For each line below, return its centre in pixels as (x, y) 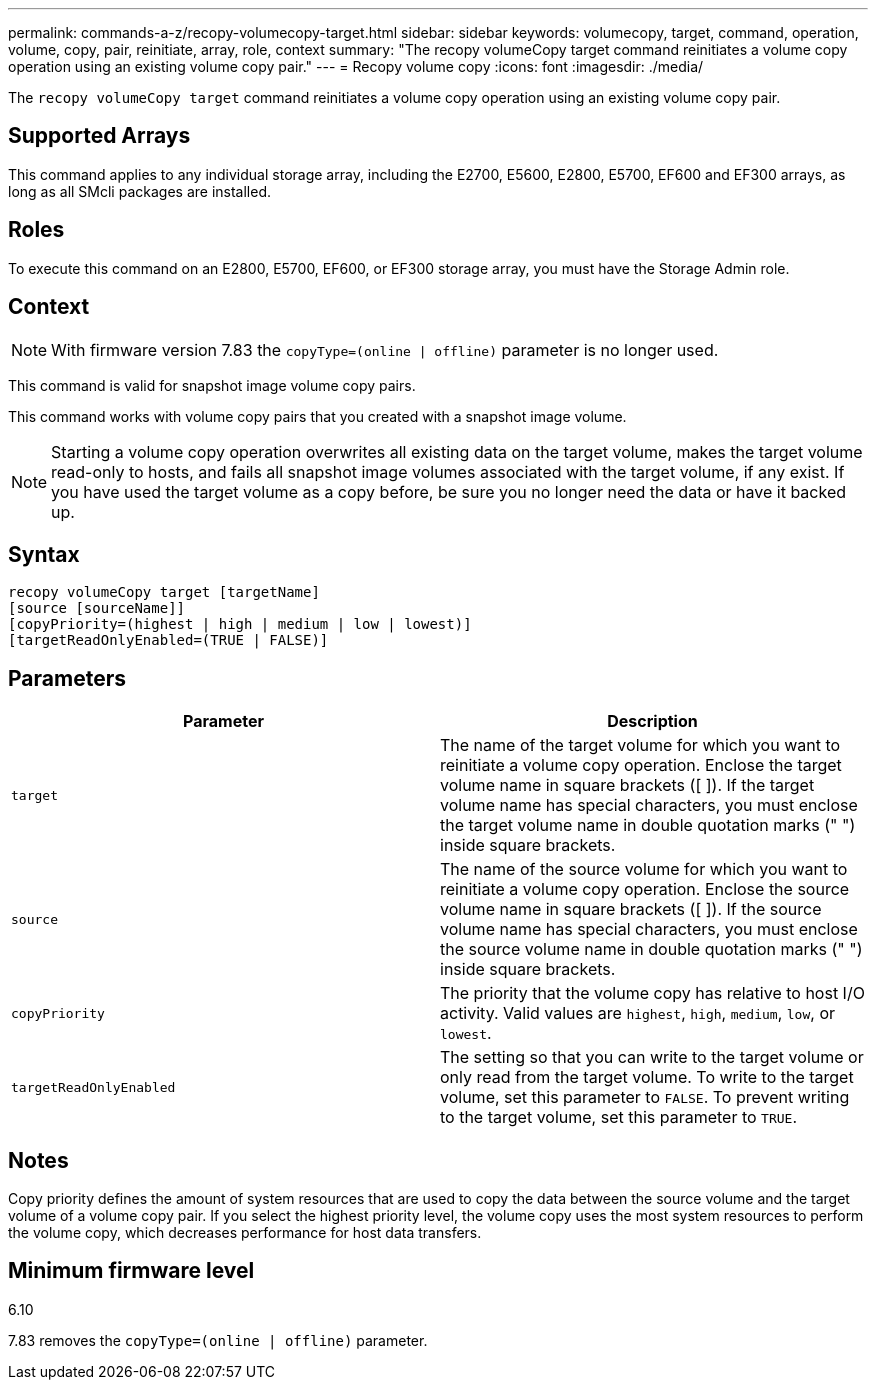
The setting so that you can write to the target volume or (652, 1057)
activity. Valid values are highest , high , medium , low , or (638, 1013)
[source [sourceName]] (97, 608)
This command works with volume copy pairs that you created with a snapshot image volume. (317, 416)
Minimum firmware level (131, 1271)
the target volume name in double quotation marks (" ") (648, 825)
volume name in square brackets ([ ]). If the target (627, 785)
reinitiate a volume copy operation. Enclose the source (645, 889)
